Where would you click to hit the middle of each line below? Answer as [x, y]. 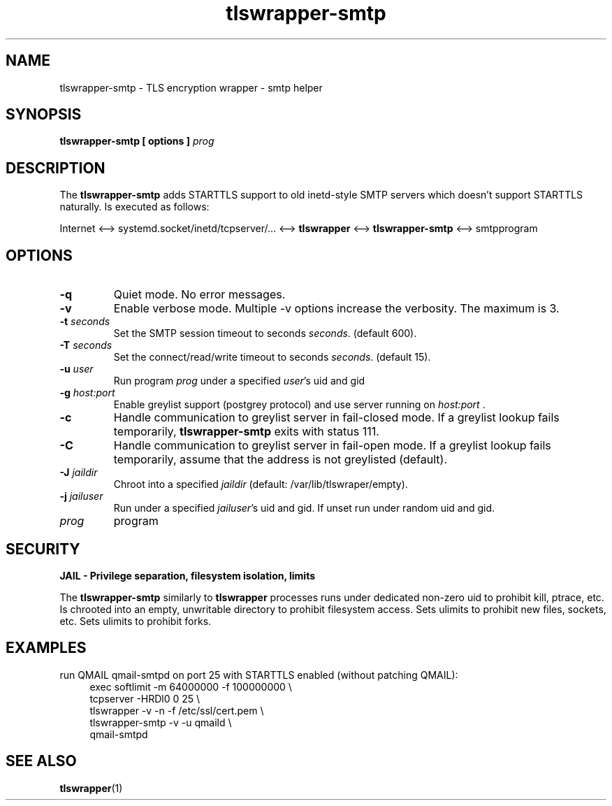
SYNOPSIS [44, 115]
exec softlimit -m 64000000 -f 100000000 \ [191, 686]
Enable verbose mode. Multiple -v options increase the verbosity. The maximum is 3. [336, 309]
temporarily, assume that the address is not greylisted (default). [280, 460]
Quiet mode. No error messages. [199, 295]
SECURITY [43, 549]
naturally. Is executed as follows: [134, 207]
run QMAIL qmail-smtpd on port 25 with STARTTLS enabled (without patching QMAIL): [259, 675]
